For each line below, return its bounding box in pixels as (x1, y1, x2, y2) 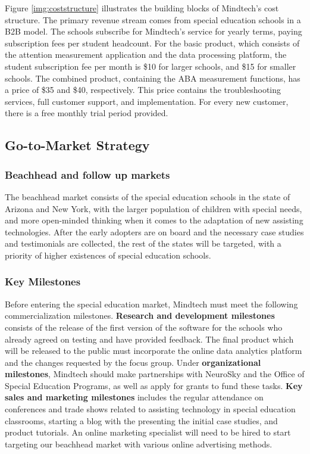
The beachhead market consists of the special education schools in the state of (5, 190, 290, 203)
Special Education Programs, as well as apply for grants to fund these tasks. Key (5, 379, 303, 391)
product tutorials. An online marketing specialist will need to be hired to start (5, 426, 291, 439)
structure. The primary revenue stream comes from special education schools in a (5, 13, 301, 26)
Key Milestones (5, 274, 81, 289)
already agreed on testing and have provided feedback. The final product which (5, 332, 294, 345)
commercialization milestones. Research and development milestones (5, 309, 275, 322)
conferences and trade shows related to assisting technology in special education (5, 403, 296, 415)
